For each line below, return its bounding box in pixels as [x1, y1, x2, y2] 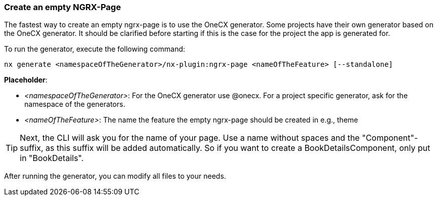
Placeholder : [4, 75, 48, 85]
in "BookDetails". [20, 153, 84, 164]
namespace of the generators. [24, 100, 125, 109]
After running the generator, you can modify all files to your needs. [4, 172, 226, 181]
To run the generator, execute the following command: [4, 45, 186, 54]
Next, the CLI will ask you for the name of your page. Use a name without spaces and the [20, 133, 360, 143]
